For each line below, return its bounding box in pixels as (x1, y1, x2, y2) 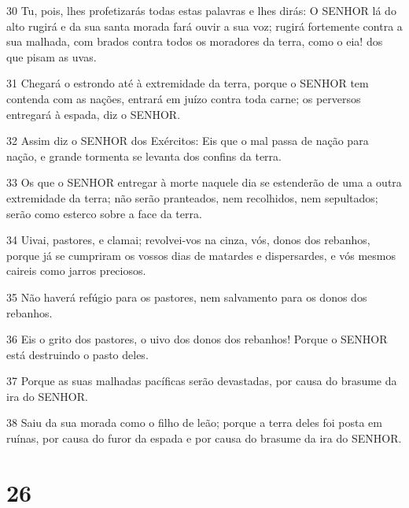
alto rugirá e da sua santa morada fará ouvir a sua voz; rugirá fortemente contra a (6, 17, 403, 34)
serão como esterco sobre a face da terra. (6, 205, 202, 221)
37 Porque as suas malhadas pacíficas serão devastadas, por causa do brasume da (6, 373, 397, 389)
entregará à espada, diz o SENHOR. (6, 106, 181, 122)
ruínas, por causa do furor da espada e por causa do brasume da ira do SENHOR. (6, 430, 402, 447)
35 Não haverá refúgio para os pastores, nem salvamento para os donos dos (6, 288, 367, 305)
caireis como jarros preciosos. (6, 262, 146, 279)
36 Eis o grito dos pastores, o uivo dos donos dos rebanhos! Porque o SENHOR (6, 331, 388, 347)
